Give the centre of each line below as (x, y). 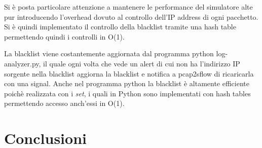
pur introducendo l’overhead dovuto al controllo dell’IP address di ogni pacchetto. (131, 16)
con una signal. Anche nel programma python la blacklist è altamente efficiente (127, 83)
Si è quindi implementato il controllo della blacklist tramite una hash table (120, 27)
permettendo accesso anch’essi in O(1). (64, 103)
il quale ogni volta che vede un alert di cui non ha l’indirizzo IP (142, 63)
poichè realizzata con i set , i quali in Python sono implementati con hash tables (127, 93)
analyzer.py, (23, 63)
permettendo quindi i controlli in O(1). (64, 36)
